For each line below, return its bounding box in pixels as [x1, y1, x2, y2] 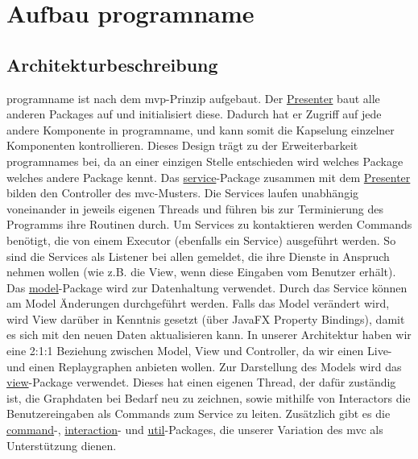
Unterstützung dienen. [6, 436, 117, 453]
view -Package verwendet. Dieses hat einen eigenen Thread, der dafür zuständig [6, 374, 396, 391]
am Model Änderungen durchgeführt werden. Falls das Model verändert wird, [6, 295, 390, 312]
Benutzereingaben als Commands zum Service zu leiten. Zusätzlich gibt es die [6, 405, 391, 422]
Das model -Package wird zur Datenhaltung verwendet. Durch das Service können [6, 279, 408, 296]
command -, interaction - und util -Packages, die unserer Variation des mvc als [6, 421, 383, 438]
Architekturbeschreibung [6, 52, 218, 76]
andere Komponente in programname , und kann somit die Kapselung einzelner [6, 121, 395, 138]
